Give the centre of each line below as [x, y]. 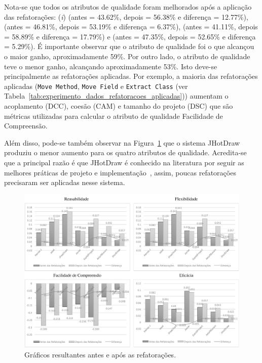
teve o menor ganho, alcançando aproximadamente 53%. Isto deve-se [111, 66]
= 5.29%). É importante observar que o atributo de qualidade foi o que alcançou [129, 46]
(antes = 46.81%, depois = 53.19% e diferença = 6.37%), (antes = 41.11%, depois [131, 27]
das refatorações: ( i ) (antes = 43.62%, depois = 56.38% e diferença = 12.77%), [126, 16]
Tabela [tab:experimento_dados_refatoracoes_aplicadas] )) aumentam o [116, 96]
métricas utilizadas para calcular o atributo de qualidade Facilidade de [114, 116]
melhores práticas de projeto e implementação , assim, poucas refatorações [120, 172]
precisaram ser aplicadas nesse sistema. [65, 182]
